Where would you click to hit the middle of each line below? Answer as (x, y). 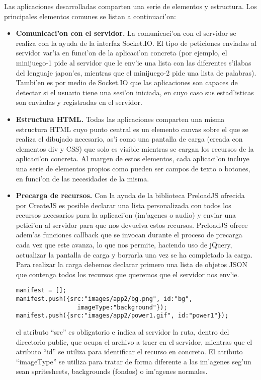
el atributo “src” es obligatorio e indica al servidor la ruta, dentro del (122, 332)
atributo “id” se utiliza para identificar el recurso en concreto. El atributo (129, 352)
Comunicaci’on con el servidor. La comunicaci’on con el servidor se (126, 33)
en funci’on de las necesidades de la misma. (82, 178)
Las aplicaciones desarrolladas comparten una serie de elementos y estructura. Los (130, 6)
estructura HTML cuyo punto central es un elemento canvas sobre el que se (132, 129)
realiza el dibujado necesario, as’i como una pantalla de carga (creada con (129, 139)
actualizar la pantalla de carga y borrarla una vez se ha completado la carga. (134, 254)
